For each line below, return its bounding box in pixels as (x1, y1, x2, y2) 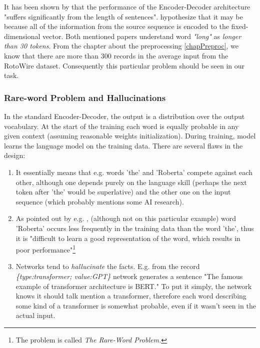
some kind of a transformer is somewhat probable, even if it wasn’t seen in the (15, 300, 256, 310)
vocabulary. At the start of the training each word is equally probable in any (4, 120, 239, 131)
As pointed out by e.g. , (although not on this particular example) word (15, 213, 236, 223)
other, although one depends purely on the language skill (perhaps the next (15, 176, 247, 187)
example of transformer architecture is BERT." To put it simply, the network (15, 280, 252, 291)
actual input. (15, 310, 55, 320)
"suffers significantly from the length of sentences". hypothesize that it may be (4, 11, 243, 21)
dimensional (4, 30, 40, 41)
